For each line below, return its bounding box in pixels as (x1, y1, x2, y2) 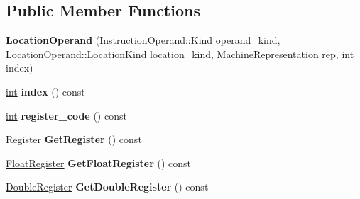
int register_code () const (6, 108, 127, 123)
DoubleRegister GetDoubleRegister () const (6, 179, 209, 194)
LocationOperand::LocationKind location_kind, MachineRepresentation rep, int (6, 46, 354, 61)
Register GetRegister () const (6, 132, 142, 147)
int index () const (6, 84, 85, 98)
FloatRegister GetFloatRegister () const (6, 155, 192, 170)
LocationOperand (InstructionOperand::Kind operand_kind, (6, 33, 280, 47)
